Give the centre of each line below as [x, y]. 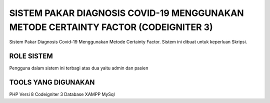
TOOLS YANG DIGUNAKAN [52, 82]
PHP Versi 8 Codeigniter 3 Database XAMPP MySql [62, 94]
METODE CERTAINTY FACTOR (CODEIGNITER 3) [111, 27]
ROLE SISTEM [31, 56]
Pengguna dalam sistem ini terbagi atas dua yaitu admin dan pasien [79, 68]
